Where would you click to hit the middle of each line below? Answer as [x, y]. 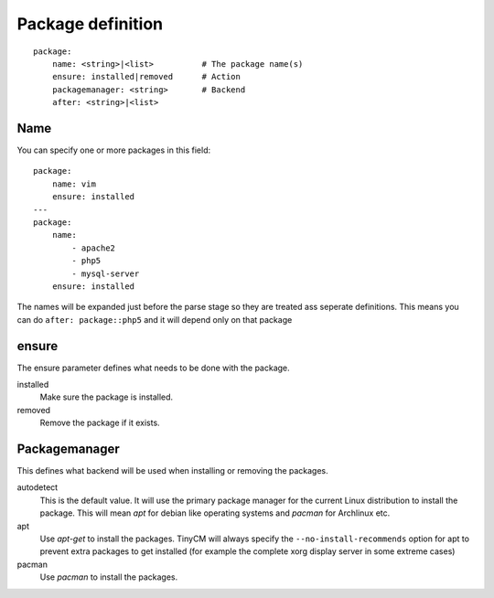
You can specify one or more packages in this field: [114, 150]
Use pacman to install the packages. [109, 577]
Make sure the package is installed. [107, 397]
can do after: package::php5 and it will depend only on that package [155, 319]
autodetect [38, 487]
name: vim [74, 184]
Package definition [90, 24]
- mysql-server [106, 273]
